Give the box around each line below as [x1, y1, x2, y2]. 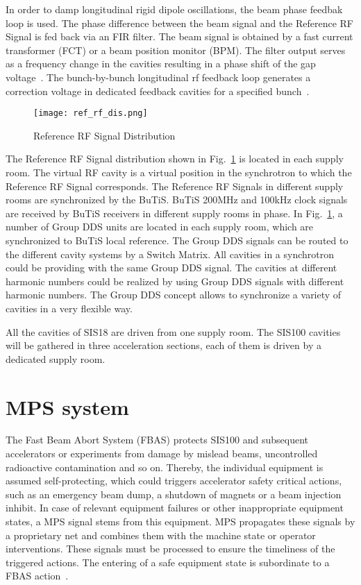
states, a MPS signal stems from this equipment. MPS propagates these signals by [6, 514, 355, 528]
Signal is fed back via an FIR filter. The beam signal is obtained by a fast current [6, 29, 353, 44]
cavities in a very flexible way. [6, 300, 133, 315]
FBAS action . [6, 568, 69, 583]
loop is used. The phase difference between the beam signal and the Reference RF [6, 15, 354, 30]
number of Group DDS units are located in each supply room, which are [6, 219, 314, 234]
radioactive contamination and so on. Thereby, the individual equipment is [6, 459, 324, 474]
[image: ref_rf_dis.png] [33, 108, 148, 119]
